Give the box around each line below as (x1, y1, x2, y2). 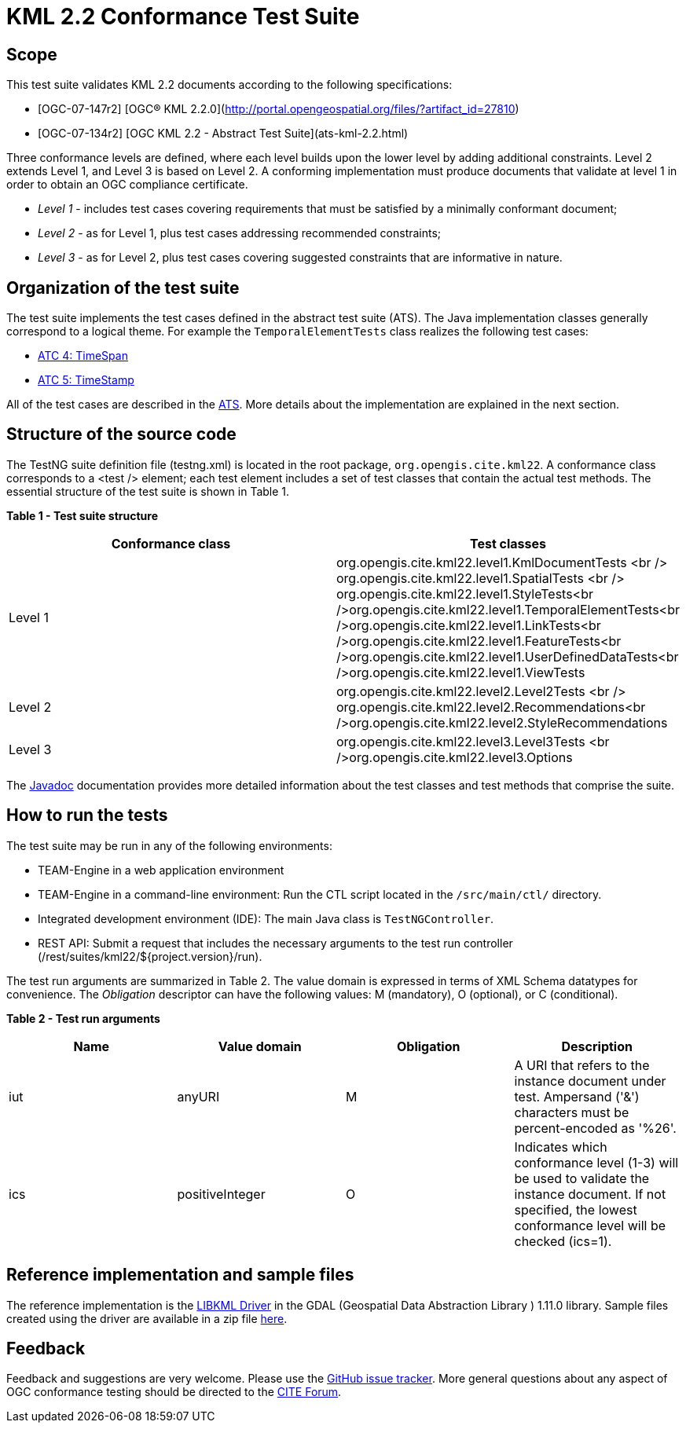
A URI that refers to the (514, 1057, 650, 1073)
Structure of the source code (6, 424, 237, 445)
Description (561, 1038, 633, 1054)
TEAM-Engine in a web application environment (38, 863, 284, 877)
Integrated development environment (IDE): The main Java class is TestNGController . (38, 911, 494, 925)
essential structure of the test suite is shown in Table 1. (6, 484, 290, 498)
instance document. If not (514, 1185, 666, 1202)
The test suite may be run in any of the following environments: (6, 838, 332, 852)
